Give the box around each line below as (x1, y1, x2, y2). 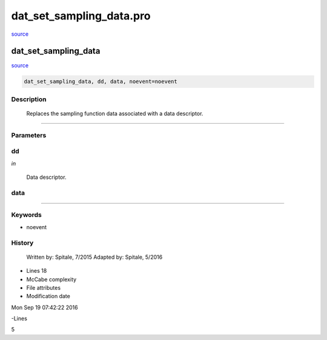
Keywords (11, 211, 42, 219)
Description (11, 95, 47, 103)
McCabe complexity (26, 276, 77, 283)
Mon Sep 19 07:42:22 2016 (11, 304, 78, 311)
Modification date (26, 293, 71, 300)
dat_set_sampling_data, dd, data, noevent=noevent (24, 78, 178, 85)
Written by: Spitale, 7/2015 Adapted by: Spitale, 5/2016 (26, 253, 163, 261)
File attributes (26, 284, 61, 291)
